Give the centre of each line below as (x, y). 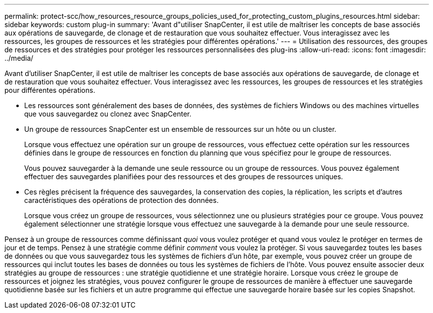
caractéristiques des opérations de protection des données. (121, 200)
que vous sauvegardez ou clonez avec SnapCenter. (108, 114)
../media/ (19, 58)
